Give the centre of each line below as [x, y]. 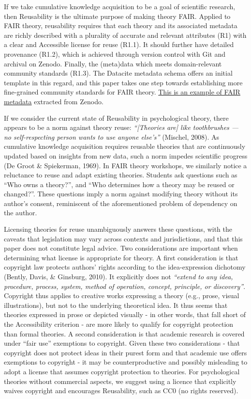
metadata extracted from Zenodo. [54, 101]
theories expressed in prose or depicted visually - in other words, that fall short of [125, 314]
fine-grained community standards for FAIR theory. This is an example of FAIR [122, 92]
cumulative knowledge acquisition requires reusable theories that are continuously [125, 146]
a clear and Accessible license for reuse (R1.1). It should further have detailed [119, 44]
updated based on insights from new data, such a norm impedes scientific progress [126, 155]
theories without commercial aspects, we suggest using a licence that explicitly [120, 381]
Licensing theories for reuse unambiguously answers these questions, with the [118, 229]
